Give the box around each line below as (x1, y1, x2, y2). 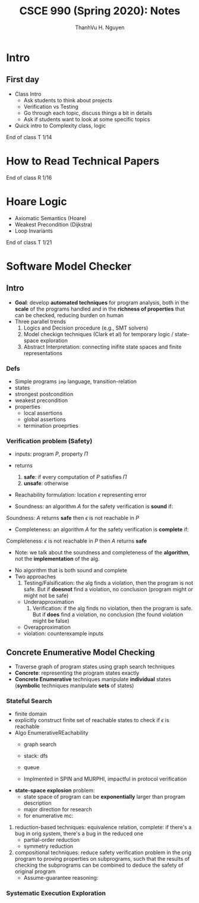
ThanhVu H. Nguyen (75, 24, 125, 31)
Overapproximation (23, 623, 71, 631)
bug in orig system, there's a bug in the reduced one (14, 830, 144, 837)
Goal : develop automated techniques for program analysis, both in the (14, 299, 189, 306)
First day (6, 74, 40, 84)
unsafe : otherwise (23, 480, 69, 487)
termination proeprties (23, 422, 78, 429)
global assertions (23, 415, 67, 423)
